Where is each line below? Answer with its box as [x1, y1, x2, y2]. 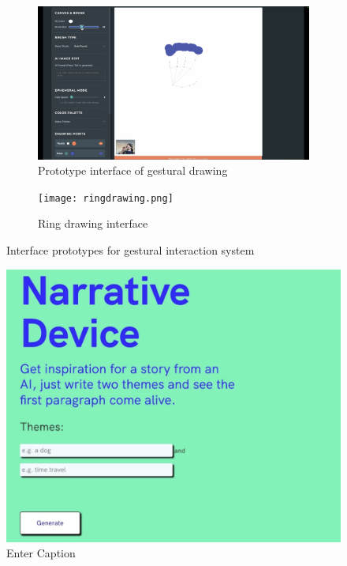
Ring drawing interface [38, 215, 148, 232]
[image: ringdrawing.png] [38, 192, 173, 204]
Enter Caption [6, 545, 76, 561]
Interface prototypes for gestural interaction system [6, 241, 255, 258]
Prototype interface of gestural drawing [38, 162, 228, 179]
